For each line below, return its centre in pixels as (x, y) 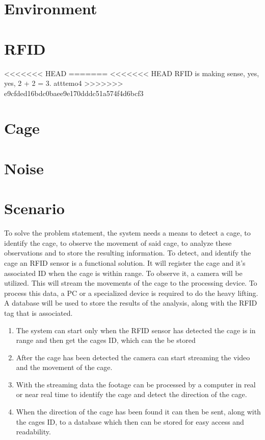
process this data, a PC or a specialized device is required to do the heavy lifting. (131, 293)
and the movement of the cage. (64, 367)
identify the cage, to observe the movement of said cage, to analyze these (118, 242)
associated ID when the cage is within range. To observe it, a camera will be (123, 273)
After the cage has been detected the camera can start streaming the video (133, 357)
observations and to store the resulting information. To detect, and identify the (128, 253)
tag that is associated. (38, 312)
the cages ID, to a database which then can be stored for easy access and (130, 421)
